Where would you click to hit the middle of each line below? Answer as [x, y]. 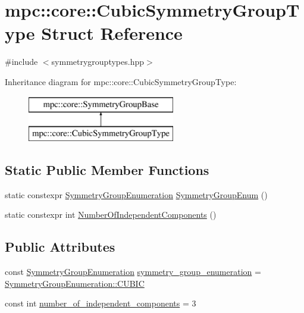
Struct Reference [112, 33]
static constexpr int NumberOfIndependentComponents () [111, 215]
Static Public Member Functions [107, 170]
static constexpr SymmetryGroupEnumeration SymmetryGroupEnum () [136, 194]
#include [21, 62]
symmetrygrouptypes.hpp [98, 62]
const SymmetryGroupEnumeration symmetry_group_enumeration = [133, 272]
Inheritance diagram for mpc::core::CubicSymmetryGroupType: [121, 81]
